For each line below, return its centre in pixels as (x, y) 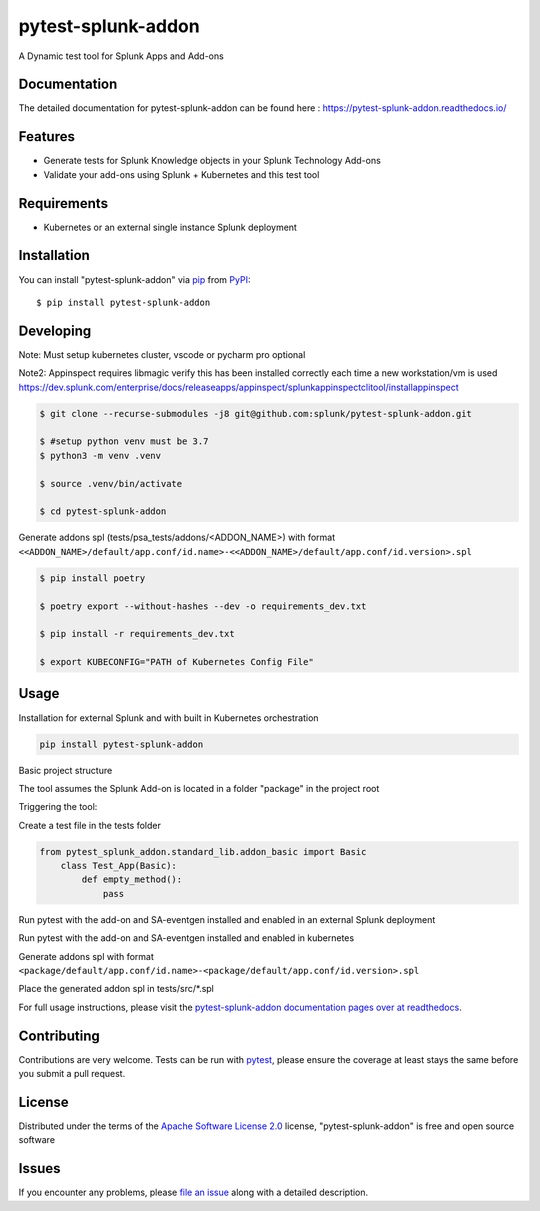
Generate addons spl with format (86, 956)
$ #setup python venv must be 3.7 (124, 441)
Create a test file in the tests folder (90, 825)
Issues (39, 1168)
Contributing (59, 1035)
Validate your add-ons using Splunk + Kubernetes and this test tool (181, 174)
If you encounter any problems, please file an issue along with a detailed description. (193, 1192)
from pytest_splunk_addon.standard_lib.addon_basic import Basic (203, 851)
